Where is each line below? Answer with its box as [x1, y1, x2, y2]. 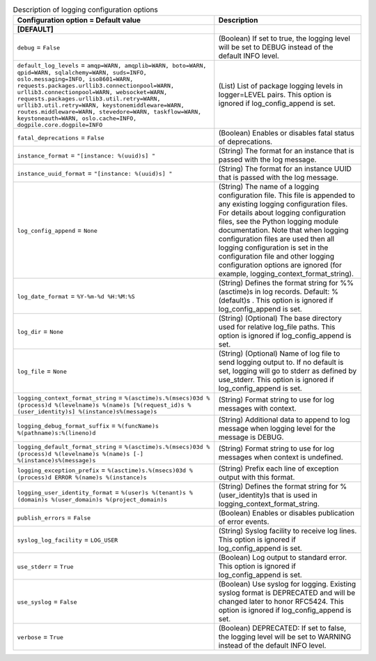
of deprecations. [218, 137, 273, 146]
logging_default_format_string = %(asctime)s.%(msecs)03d [17, 441, 203, 451]
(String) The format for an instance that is [218, 146, 354, 156]
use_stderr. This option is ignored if [218, 375, 334, 385]
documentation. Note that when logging [218, 225, 349, 235]
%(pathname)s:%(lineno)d [17, 429, 96, 436]
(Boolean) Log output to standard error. [218, 553, 347, 563]
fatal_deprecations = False [17, 132, 104, 142]
